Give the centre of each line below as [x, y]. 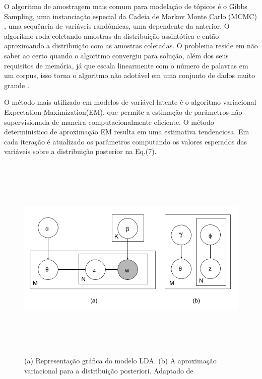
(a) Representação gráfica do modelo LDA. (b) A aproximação [120, 361]
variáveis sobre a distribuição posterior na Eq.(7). [80, 151]
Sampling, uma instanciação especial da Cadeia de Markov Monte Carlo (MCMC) [130, 16]
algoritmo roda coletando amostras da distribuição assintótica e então [112, 35]
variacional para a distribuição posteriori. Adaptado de [109, 371]
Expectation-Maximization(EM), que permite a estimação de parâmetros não [123, 111]
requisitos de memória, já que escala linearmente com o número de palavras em [126, 65]
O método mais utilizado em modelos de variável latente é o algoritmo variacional [130, 102]
